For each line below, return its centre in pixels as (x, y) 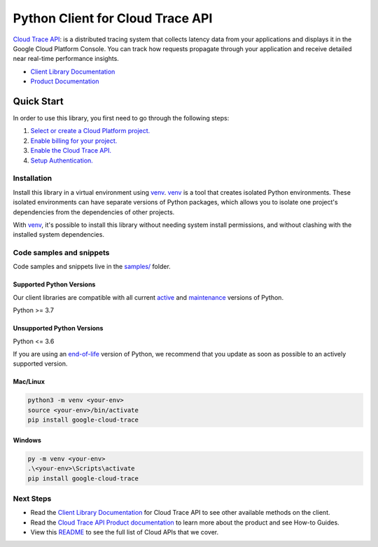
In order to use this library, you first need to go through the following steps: (121, 118)
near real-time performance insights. (66, 59)
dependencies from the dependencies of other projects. (94, 212)
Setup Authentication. (62, 160)
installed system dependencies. (59, 235)
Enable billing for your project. (74, 141)
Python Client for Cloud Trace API (113, 18)
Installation (33, 179)
